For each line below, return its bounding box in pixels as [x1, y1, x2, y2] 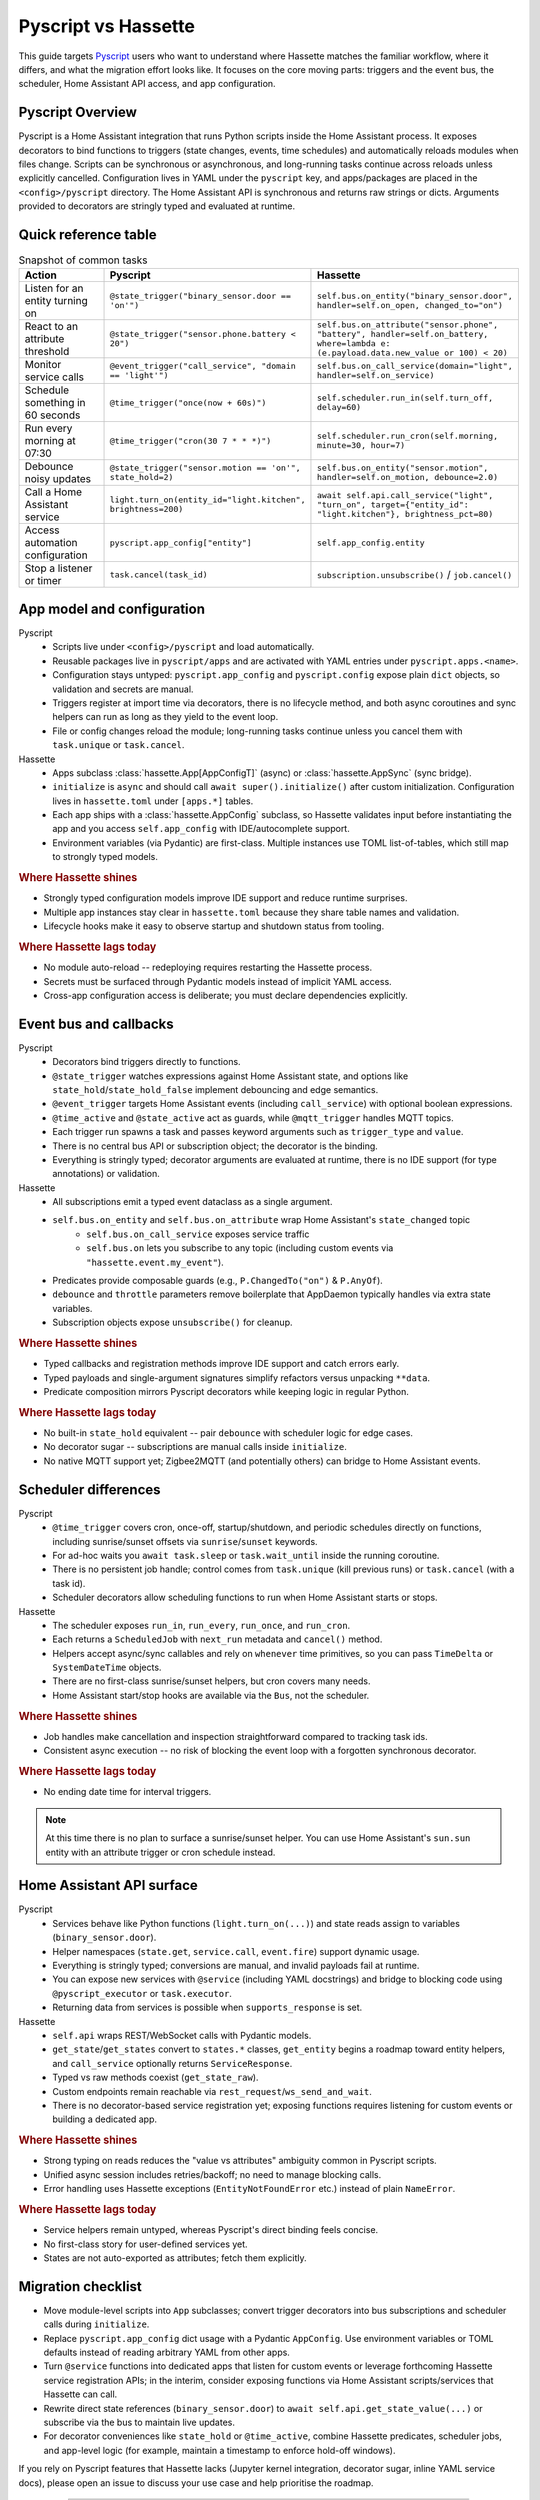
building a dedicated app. [52, 2113, 158, 2125]
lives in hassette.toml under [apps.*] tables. [52, 795, 254, 807]
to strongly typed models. [52, 851, 159, 863]
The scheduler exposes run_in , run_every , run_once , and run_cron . [52, 1619, 351, 1631]
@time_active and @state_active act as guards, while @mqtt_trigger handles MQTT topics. [52, 1111, 454, 1124]
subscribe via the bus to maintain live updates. [43, 2416, 235, 2428]
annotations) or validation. [52, 1168, 160, 1180]
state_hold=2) [109, 472, 174, 483]
